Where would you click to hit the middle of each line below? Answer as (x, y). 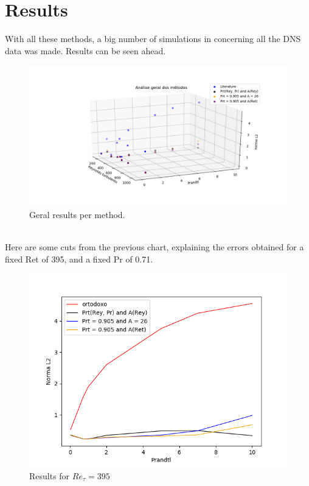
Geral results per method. (77, 214)
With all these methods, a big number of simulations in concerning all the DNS (153, 39)
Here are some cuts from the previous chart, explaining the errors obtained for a (154, 247)
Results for (50, 475)
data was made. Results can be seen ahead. (85, 50)
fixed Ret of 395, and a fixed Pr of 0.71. (79, 259)
